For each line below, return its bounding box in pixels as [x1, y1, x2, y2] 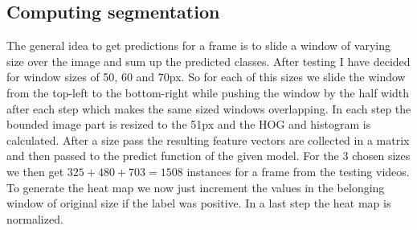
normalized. [6, 210, 63, 227]
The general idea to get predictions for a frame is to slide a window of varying [6, 37, 390, 54]
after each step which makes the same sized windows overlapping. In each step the [6, 100, 411, 117]
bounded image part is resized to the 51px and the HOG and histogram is [6, 116, 371, 133]
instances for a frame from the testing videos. [186, 162, 410, 179]
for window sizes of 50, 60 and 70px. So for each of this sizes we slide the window [6, 68, 406, 85]
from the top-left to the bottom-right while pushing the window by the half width [6, 84, 410, 101]
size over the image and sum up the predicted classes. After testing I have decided [6, 52, 411, 69]
